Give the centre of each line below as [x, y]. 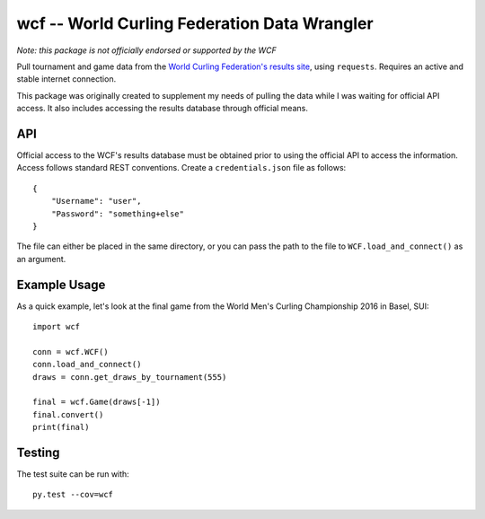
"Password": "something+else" [117, 214]
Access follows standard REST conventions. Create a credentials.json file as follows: [181, 168]
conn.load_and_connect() [87, 365]
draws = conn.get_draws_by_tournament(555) [130, 377]
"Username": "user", [96, 201]
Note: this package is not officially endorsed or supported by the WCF [147, 50]
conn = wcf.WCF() [71, 352]
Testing [38, 452]
